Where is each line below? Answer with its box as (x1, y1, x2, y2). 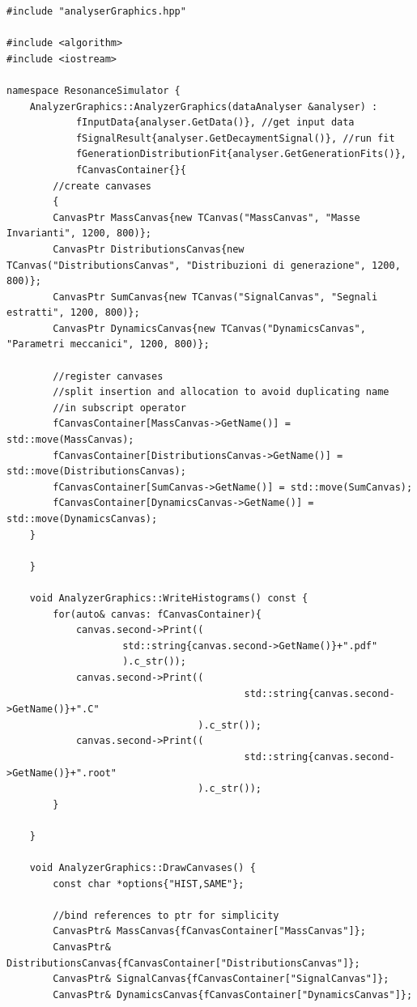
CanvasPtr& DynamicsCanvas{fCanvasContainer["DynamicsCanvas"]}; (53, 988, 413, 1001)
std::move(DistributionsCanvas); (6, 465, 186, 478)
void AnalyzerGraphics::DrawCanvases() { (29, 862, 256, 874)
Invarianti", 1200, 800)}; (6, 227, 151, 240)
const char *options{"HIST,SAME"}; (53, 877, 245, 890)
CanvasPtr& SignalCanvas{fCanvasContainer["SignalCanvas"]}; (53, 973, 389, 985)
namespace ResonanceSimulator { (6, 84, 181, 96)
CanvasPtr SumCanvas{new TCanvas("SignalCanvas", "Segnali (53, 291, 378, 303)
